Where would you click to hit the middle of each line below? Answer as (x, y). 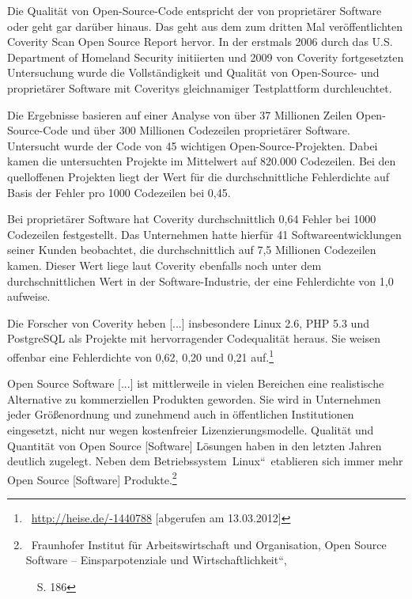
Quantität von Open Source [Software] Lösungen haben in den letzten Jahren (195, 445)
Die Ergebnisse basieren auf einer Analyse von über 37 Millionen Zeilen (180, 114)
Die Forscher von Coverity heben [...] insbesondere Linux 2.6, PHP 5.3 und (188, 322)
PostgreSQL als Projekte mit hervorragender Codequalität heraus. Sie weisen (194, 338)
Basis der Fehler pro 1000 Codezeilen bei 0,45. (119, 192)
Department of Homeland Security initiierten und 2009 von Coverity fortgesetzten (206, 57)
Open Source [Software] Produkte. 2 (92, 478)
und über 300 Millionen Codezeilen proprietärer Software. (211, 130)
